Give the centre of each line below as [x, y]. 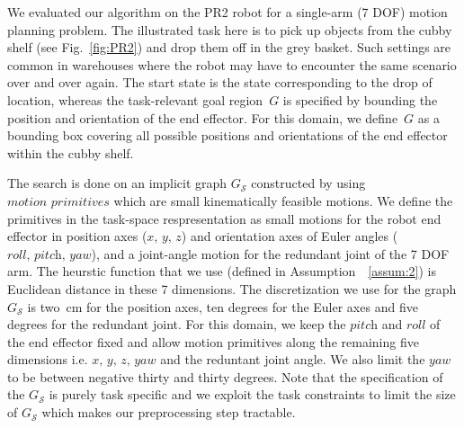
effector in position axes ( [77, 236]
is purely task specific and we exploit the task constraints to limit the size [252, 394]
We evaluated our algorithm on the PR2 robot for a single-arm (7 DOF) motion [228, 12]
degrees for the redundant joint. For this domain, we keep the [177, 324]
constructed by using [308, 183]
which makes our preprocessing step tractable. [169, 412]
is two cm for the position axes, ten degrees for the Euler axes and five [223, 306]
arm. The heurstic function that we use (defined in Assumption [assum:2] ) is [222, 271]
